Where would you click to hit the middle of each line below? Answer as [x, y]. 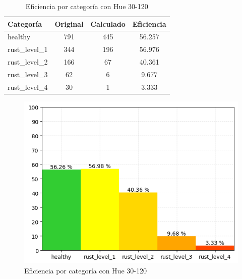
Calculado [108, 23]
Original [69, 23]
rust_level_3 [28, 74]
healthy [19, 37]
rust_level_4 [28, 87]
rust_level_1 [28, 49]
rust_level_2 [28, 62]
